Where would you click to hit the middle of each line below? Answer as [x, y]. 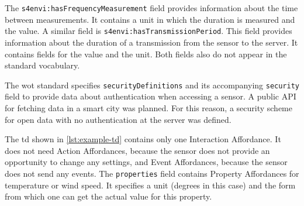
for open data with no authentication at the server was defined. [118, 119]
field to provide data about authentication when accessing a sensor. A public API [151, 96]
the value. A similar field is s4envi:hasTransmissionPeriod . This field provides [148, 31]
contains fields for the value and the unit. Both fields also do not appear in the [146, 54]
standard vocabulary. [42, 65]
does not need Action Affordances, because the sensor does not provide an [137, 150]
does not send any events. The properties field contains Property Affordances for [152, 173]
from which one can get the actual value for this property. [108, 196]
